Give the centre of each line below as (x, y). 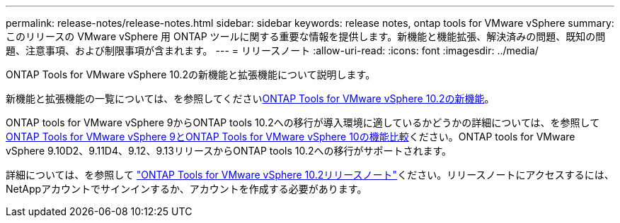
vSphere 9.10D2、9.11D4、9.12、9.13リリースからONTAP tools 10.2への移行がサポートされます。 (229, 151)
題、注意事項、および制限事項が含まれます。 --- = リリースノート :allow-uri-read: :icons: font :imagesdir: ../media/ (272, 50)
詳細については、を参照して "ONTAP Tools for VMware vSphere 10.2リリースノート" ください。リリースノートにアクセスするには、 (310, 175)
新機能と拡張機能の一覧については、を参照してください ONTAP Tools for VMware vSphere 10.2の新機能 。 (250, 98)
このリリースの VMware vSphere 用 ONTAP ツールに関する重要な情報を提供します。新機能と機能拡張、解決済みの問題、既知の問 (306, 36)
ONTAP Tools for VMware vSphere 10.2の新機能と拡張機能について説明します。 (191, 74)
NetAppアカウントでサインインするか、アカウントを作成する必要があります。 (186, 189)
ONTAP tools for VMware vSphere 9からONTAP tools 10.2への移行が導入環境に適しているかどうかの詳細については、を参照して (303, 122)
